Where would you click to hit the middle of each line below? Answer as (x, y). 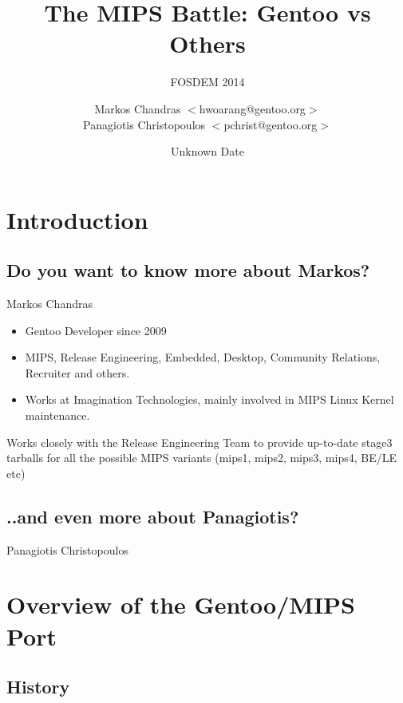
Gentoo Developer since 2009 (96, 330)
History (38, 687)
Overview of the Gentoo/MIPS (181, 604)
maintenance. (57, 415)
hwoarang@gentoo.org (252, 108)
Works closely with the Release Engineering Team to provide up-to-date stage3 (200, 442)
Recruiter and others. (77, 372)
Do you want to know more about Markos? (188, 270)
